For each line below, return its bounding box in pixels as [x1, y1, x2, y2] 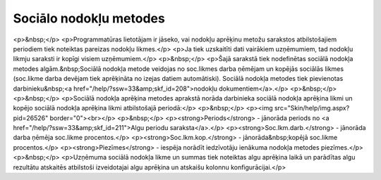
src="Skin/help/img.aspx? [274, 104, 350, 112]
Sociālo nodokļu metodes [13, 11, 165, 26]
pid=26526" [13, 113, 49, 122]
